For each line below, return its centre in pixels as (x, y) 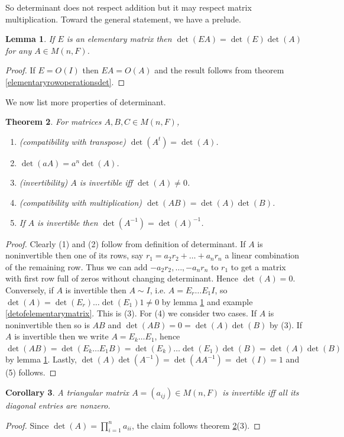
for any (19, 50)
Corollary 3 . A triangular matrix (67, 392)
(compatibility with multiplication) (80, 202)
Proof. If (20, 70)
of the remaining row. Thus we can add (77, 266)
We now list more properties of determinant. (86, 101)
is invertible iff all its (261, 392)
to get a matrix (258, 266)
